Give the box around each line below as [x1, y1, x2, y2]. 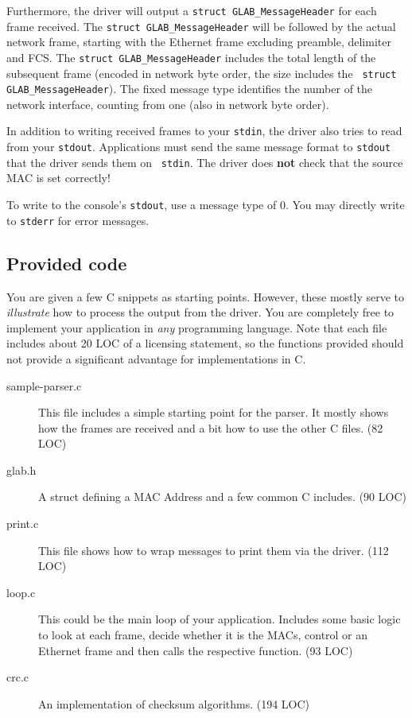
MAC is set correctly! [6, 169, 111, 186]
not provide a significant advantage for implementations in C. [6, 350, 306, 367]
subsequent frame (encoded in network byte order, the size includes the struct [6, 64, 397, 81]
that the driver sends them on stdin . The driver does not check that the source [6, 153, 403, 170]
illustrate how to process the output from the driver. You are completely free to [6, 304, 395, 320]
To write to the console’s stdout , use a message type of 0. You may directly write [6, 196, 405, 213]
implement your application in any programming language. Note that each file [6, 319, 387, 336]
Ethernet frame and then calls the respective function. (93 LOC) [38, 642, 353, 658]
